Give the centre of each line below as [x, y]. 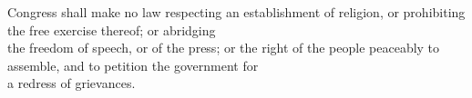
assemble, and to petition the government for [133, 65]
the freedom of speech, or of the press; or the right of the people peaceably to [224, 48]
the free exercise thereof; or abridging [112, 29]
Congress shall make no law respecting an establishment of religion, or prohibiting [236, 12]
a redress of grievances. [72, 83]
